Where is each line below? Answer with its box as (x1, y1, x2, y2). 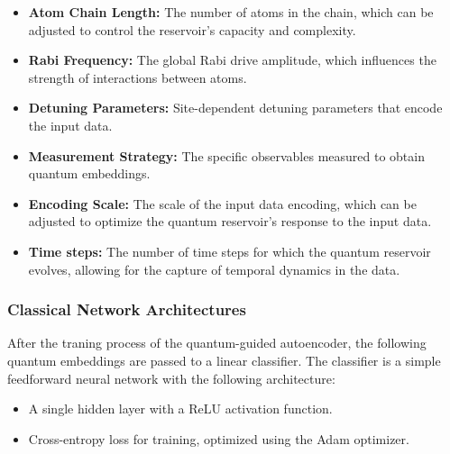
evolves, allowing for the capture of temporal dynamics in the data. (28, 259, 400, 278)
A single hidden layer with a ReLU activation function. (28, 399, 333, 418)
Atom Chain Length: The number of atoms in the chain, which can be (28, 3, 434, 21)
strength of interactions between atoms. (28, 68, 247, 86)
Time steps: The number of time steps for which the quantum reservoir (28, 241, 431, 260)
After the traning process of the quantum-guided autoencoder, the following (7, 333, 427, 352)
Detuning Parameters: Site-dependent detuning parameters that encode (28, 98, 443, 117)
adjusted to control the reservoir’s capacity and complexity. (28, 20, 356, 39)
